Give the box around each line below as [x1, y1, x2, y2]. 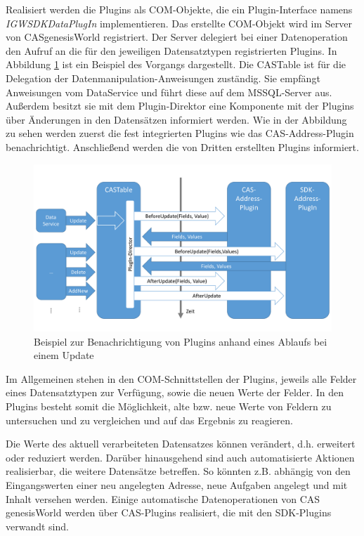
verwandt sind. [6, 518, 69, 533]
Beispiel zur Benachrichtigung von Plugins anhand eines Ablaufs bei [34, 334, 327, 348]
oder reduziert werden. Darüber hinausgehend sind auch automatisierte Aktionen [6, 450, 355, 464]
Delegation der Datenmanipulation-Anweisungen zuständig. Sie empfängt [6, 70, 320, 85]
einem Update [34, 348, 94, 362]
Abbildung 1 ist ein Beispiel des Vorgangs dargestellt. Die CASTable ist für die [6, 57, 346, 72]
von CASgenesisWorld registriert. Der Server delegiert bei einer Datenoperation [6, 30, 348, 44]
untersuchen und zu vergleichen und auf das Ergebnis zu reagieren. [6, 412, 293, 427]
